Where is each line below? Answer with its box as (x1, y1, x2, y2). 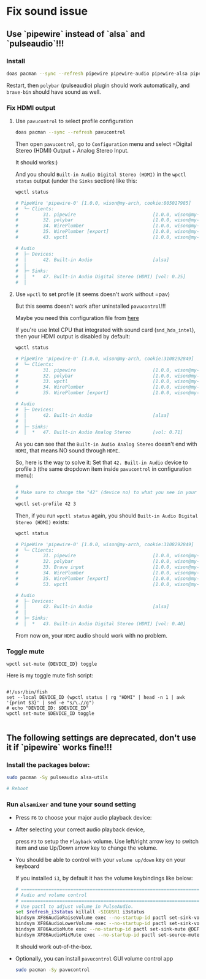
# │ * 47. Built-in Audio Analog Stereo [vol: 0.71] (15, 429, 183, 436)
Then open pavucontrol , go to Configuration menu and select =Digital (15, 140, 193, 148)
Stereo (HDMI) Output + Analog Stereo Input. (15, 147, 129, 154)
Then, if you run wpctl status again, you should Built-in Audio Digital (15, 512, 198, 519)
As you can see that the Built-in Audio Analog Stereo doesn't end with (15, 440, 197, 448)
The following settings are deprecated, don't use (6, 733, 196, 743)
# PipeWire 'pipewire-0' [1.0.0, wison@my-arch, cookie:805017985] (15, 200, 191, 206)
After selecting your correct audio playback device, (15, 826, 145, 833)
